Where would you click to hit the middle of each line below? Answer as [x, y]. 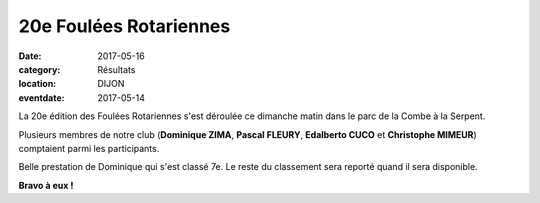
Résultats [116, 69]
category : [39, 69]
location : [37, 84]
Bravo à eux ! [46, 185]
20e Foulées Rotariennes [124, 26]
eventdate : [41, 97]
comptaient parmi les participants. [89, 148]
